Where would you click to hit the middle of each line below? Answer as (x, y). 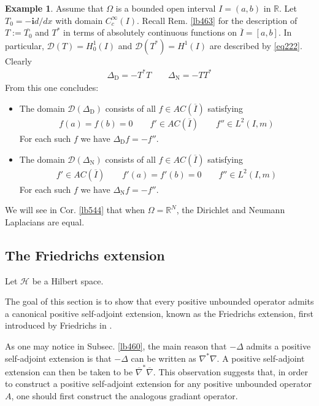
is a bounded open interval (166, 8)
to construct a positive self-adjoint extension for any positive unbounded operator (158, 384)
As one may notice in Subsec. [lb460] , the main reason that (116, 345)
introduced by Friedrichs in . (59, 325)
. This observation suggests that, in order (230, 371)
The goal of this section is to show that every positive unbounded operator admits (159, 301)
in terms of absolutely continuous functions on (150, 32)
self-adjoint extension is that (58, 358)
